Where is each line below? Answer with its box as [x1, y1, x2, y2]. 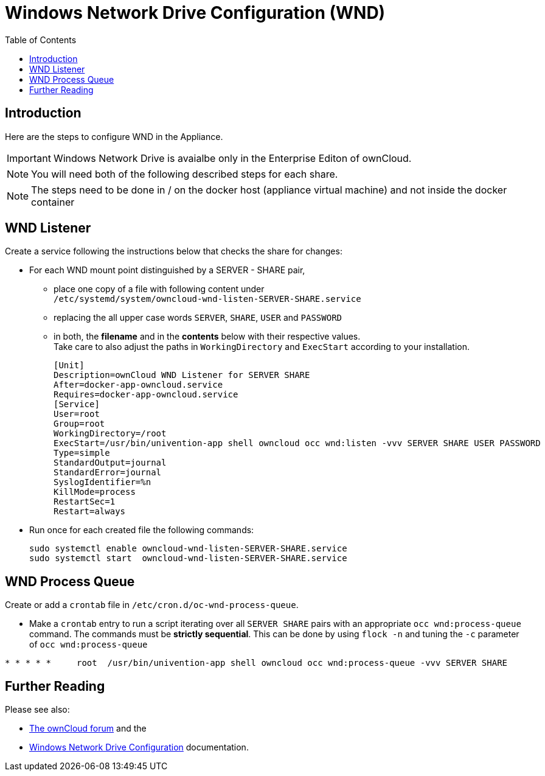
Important [7, 152, 51, 164]
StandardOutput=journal [54, 458, 167, 468]
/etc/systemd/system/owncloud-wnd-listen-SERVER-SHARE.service [54, 294, 361, 304]
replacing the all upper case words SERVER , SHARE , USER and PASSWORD [54, 312, 342, 323]
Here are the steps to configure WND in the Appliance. [5, 131, 223, 142]
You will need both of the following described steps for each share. [31, 167, 338, 180]
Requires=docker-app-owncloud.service [54, 390, 238, 400]
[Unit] [54, 360, 85, 371]
